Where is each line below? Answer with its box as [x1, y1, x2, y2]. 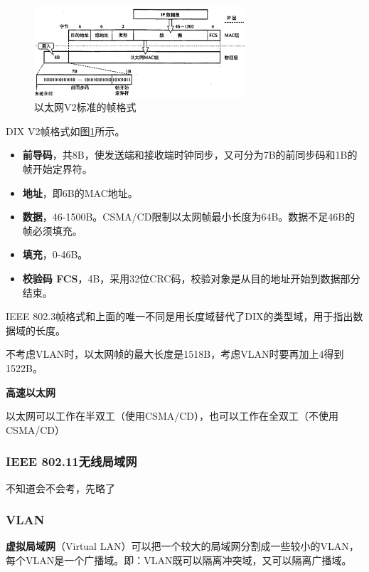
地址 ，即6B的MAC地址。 [22, 185, 138, 200]
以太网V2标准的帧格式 [34, 100, 137, 115]
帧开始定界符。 [22, 161, 92, 176]
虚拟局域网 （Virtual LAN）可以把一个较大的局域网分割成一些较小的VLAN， [6, 539, 359, 554]
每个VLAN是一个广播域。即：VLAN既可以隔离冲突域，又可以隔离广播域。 [6, 553, 352, 567]
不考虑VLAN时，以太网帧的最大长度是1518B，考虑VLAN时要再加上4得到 [6, 346, 344, 361]
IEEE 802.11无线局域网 [6, 452, 137, 470]
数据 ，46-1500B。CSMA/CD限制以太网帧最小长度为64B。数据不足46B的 [22, 209, 355, 224]
